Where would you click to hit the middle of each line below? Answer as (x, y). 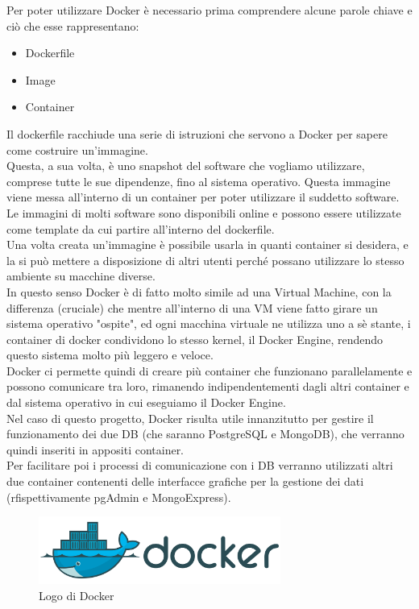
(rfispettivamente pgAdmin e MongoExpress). (119, 497)
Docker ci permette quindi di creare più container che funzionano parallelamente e (209, 370)
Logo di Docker (77, 595)
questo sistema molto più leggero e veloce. (110, 355)
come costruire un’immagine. (77, 149)
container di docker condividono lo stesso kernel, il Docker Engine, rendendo (195, 339)
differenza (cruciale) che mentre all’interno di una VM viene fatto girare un (192, 307)
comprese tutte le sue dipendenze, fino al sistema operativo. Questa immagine (199, 181)
